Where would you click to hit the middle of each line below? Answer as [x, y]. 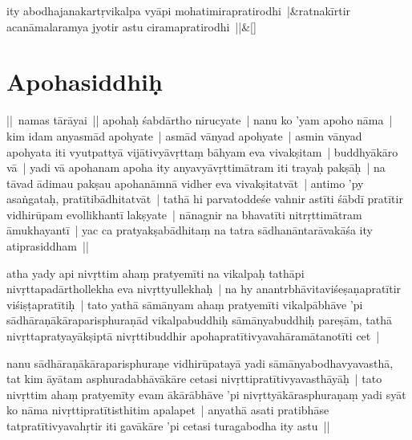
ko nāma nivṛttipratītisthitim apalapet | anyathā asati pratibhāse [168, 410]
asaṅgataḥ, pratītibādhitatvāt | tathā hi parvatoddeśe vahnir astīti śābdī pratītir [205, 199]
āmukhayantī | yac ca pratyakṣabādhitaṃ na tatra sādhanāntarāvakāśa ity [190, 230]
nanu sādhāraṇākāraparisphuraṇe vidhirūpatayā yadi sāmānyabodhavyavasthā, [200, 363]
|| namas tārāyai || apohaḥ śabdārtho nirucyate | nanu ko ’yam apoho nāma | [200, 120]
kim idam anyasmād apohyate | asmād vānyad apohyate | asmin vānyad [184, 135]
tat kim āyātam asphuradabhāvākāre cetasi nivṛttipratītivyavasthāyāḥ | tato [194, 379]
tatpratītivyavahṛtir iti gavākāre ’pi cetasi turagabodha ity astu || [168, 426]
